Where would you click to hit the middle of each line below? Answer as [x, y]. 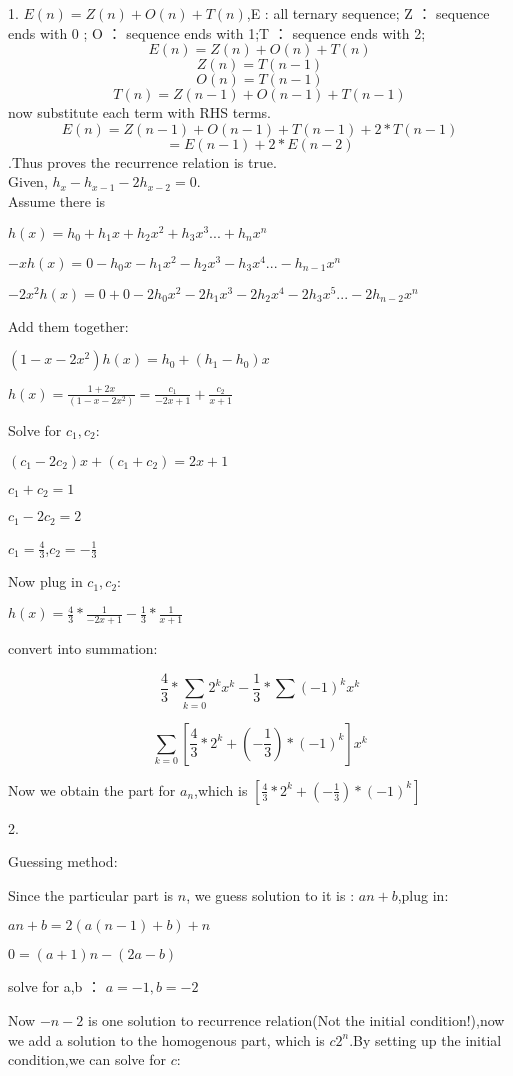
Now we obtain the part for [92, 789]
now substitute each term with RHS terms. [139, 112]
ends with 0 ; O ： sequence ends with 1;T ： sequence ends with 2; [217, 32]
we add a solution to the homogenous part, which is [166, 1039]
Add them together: [68, 325]
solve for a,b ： [55, 986]
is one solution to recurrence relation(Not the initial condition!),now [296, 1020]
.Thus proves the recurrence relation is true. [142, 161]
